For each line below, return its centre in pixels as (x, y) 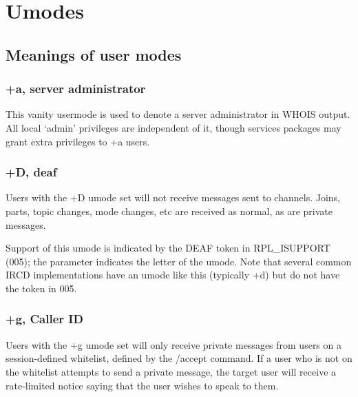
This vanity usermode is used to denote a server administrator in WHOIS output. (178, 114)
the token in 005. (41, 288)
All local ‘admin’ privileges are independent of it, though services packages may (173, 127)
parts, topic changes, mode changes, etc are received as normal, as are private (169, 211)
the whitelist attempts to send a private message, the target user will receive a (171, 371)
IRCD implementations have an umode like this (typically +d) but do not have (173, 275)
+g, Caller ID (44, 319)
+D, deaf (31, 172)
